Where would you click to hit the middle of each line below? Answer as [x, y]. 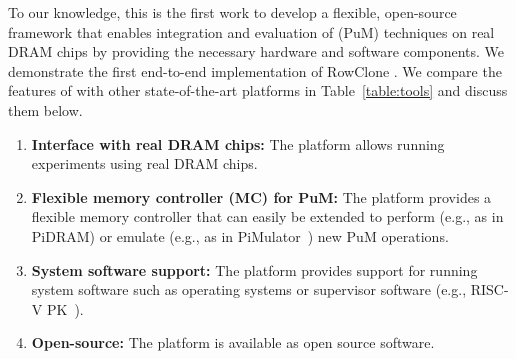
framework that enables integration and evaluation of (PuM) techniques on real [251, 31]
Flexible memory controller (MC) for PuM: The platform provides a [261, 196]
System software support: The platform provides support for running [254, 269]
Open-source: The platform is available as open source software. [233, 342]
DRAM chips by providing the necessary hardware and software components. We [256, 51]
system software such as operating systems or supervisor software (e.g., [249, 289]
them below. [45, 109]
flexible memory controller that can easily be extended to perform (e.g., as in [267, 216]
